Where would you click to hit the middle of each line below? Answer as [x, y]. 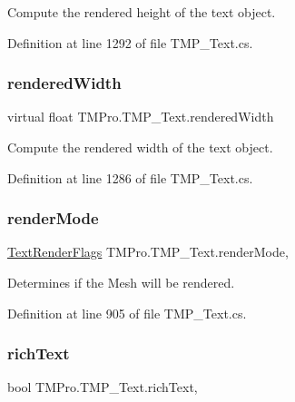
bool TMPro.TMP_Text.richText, [103, 387]
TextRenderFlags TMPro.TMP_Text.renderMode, [148, 252]
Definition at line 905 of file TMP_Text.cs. [127, 313]
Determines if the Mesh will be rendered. [121, 282]
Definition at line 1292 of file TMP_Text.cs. [130, 42]
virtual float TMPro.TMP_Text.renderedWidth [141, 117]
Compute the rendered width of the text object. [140, 147]
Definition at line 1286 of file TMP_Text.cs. [130, 177]
